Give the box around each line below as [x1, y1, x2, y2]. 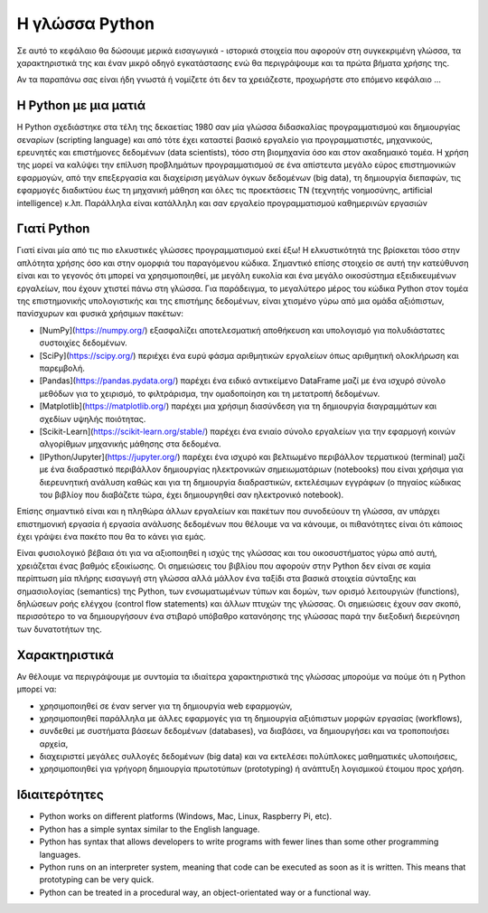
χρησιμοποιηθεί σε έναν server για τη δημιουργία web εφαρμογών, [39, 701, 293, 711]
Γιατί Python [16, 221, 90, 237]
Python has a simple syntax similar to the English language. [39, 824, 260, 834]
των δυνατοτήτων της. [16, 624, 103, 635]
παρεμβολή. [39, 362, 85, 373]
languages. [39, 849, 81, 860]
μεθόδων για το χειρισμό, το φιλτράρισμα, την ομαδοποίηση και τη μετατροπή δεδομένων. [39, 388, 380, 399]
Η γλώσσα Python [16, 14, 155, 33]
